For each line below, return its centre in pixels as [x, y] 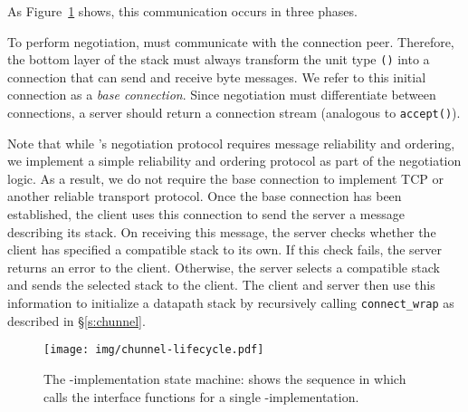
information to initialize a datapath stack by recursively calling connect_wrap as [231, 303]
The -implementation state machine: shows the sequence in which [225, 378]
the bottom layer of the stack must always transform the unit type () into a [219, 59]
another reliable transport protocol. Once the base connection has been [205, 196]
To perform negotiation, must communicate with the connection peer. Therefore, [231, 41]
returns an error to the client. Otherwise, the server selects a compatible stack [224, 267]
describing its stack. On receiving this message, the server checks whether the [222, 231]
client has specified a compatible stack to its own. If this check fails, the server [225, 249]
